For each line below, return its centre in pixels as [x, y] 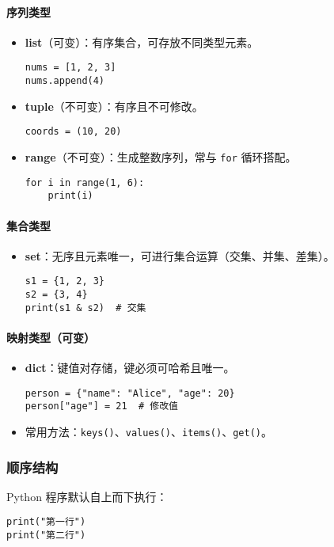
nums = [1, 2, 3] [70, 68]
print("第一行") [46, 522]
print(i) [70, 196]
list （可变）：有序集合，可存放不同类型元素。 [142, 42]
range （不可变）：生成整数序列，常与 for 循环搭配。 [161, 156]
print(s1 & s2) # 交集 [85, 308]
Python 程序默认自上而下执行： [87, 496]
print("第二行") [46, 536]
